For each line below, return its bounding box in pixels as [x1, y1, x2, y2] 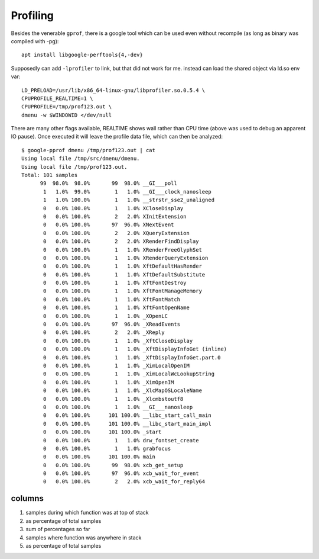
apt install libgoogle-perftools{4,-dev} [21, 52, 143, 59]
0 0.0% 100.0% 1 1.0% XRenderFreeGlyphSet [43, 246, 202, 253]
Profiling [11, 9, 54, 22]
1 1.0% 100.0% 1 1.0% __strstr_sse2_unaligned [43, 197, 215, 204]
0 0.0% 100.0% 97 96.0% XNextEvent [43, 221, 174, 228]
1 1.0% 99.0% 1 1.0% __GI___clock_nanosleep [43, 188, 212, 195]
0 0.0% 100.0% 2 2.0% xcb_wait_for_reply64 [43, 478, 206, 485]
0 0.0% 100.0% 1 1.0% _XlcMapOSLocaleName [43, 387, 202, 394]
